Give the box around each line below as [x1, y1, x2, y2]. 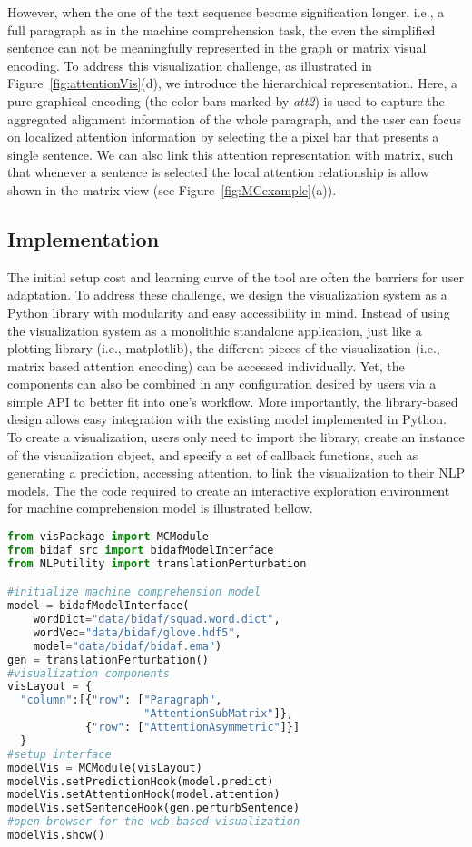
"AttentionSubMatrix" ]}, [143, 707, 294, 721]
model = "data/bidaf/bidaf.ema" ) [33, 639, 222, 653]
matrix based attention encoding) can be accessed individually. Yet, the [7, 356, 405, 375]
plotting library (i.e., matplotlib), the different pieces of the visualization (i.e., [7, 339, 440, 358]
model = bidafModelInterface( [7, 599, 190, 613]
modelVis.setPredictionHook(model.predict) [7, 774, 274, 788]
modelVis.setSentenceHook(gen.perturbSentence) [7, 802, 300, 815]
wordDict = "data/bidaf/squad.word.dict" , [33, 613, 280, 626]
